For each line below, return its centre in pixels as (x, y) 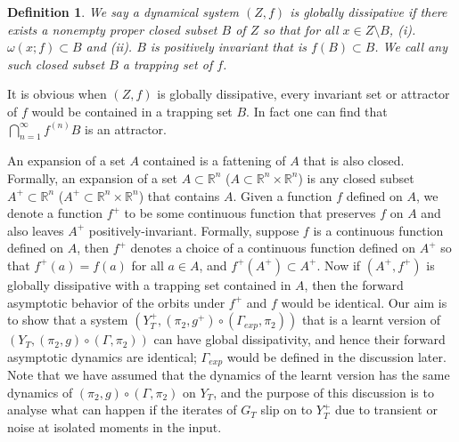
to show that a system (68, 320)
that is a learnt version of (371, 320)
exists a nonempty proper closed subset (112, 29)
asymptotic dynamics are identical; (102, 356)
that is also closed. (354, 161)
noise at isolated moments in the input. (115, 426)
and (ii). (109, 47)
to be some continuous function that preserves (250, 213)
